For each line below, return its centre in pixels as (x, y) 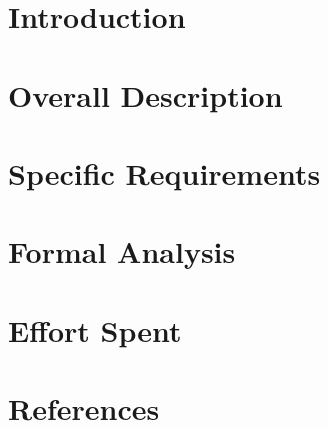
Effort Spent (95, 329)
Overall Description (145, 94)
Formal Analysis (122, 251)
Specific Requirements (164, 172)
